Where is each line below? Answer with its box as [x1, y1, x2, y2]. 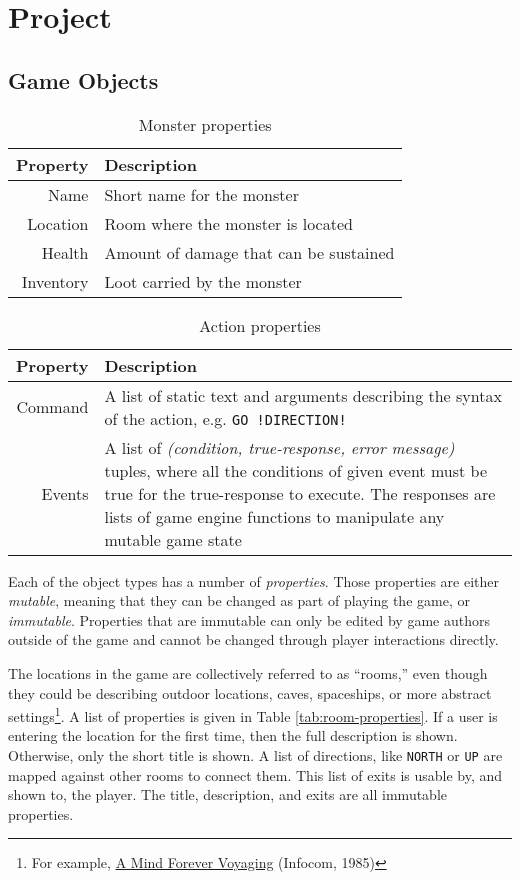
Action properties [199, 313, 321, 337]
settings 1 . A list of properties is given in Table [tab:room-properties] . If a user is [8, 703, 498, 726]
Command [16, 395, 89, 419]
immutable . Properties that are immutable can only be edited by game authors [8, 609, 490, 630]
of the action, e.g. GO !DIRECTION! [104, 406, 347, 430]
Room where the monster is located [104, 211, 353, 235]
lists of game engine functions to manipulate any [104, 504, 445, 528]
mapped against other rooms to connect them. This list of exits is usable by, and [8, 764, 503, 785]
